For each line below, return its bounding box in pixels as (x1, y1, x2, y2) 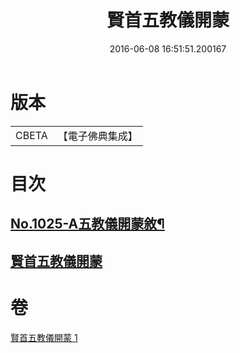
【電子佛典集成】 (57, 129, 138, 143)
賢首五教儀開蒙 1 (10, 331, 78, 343)
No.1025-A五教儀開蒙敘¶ (10, 216, 165, 233)
